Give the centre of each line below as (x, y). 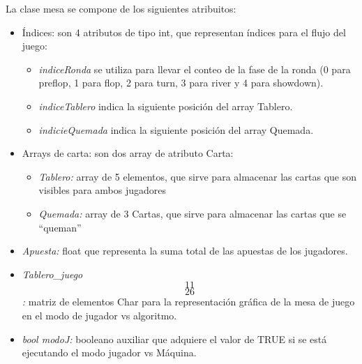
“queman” (60, 227)
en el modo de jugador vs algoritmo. (99, 315)
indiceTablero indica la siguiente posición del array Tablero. (166, 106)
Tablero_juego (52, 274)
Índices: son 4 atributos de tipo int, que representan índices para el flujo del (184, 32)
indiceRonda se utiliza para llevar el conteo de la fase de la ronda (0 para (195, 69)
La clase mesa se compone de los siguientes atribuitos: (121, 8)
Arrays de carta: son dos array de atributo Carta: (128, 153)
